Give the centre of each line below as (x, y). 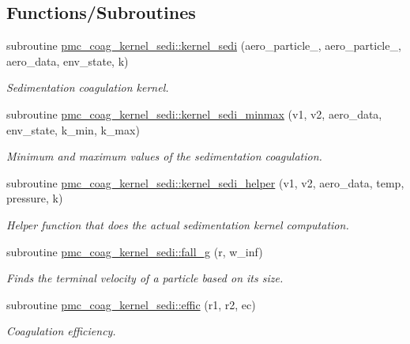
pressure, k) (35, 198)
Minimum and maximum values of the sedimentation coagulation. (164, 156)
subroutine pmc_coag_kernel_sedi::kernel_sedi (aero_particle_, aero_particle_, (204, 45)
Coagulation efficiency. (61, 331)
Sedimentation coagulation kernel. (88, 87)
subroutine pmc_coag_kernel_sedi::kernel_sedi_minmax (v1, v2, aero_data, (194, 113)
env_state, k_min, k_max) (73, 129)
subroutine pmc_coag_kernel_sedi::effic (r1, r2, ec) (131, 304)
